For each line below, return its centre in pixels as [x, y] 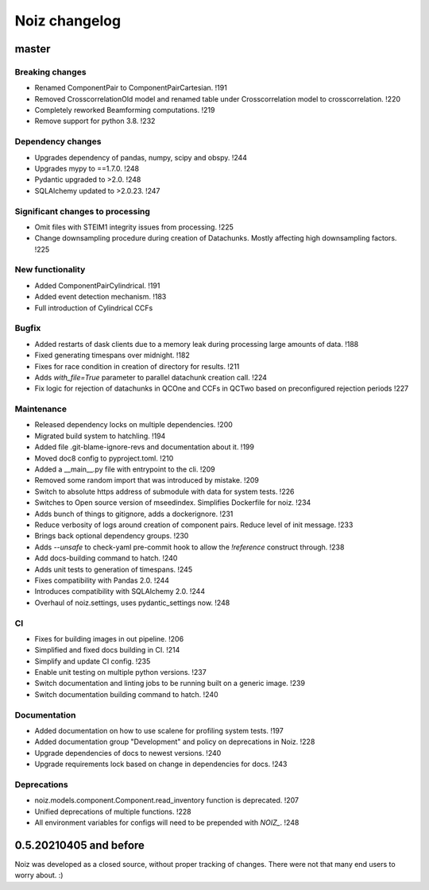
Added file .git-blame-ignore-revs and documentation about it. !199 [144, 447]
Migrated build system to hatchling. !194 [100, 436]
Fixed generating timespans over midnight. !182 [112, 355]
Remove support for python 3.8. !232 [95, 121]
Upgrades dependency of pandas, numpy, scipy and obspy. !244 [141, 157]
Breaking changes [50, 71]
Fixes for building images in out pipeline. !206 [109, 638]
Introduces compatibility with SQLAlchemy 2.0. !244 [120, 591]
